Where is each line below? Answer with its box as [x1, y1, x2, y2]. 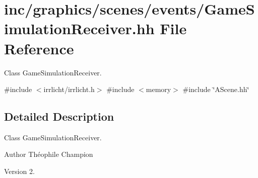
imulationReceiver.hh [4, 18, 155, 39]
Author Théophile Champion [4, 149, 93, 159]
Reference [4, 38, 74, 58]
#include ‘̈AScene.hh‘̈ [182, 84, 249, 95]
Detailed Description [4, 109, 114, 124]
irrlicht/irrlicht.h [43, 84, 95, 95]
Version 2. [4, 166, 35, 176]
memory [146, 84, 171, 95]
